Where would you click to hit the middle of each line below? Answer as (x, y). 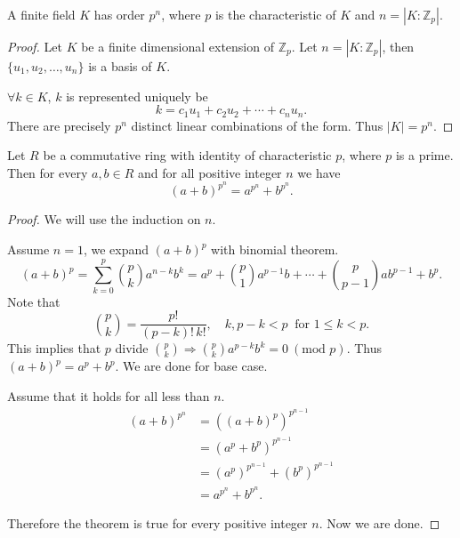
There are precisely (59, 125)
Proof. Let (35, 46)
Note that (34, 301)
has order (119, 14)
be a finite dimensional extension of (178, 46)
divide (132, 348)
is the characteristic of (275, 14)
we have (319, 172)
